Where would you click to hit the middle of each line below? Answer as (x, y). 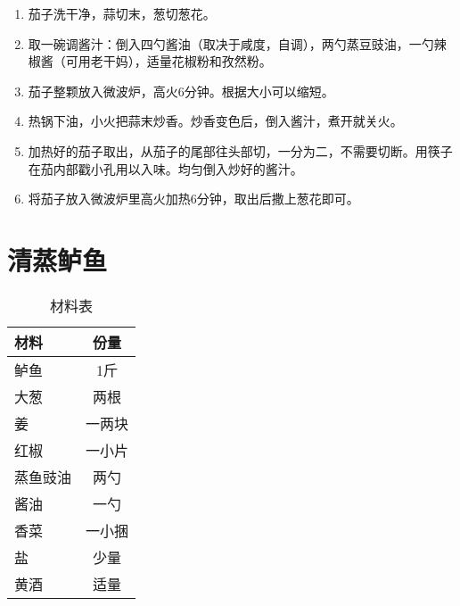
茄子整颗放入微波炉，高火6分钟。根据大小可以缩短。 (181, 91)
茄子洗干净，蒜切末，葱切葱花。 (122, 13)
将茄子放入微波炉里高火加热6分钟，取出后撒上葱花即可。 (193, 199)
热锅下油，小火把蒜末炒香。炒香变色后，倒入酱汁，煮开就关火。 (215, 121)
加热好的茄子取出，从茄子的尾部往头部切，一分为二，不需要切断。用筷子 (240, 150)
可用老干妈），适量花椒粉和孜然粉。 (168, 61)
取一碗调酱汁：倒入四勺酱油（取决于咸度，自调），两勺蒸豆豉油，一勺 (231, 43)
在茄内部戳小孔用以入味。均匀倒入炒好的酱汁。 (165, 168)
